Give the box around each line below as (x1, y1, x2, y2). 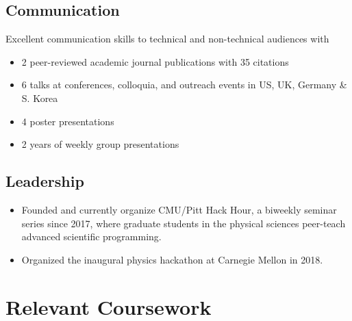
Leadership (5, 170, 84, 192)
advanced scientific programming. (21, 229, 162, 244)
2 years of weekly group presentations (21, 137, 179, 151)
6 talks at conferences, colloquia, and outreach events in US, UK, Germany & (21, 77, 347, 92)
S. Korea (21, 90, 58, 105)
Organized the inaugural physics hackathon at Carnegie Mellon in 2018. (21, 252, 323, 266)
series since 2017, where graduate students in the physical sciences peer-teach (21, 216, 346, 230)
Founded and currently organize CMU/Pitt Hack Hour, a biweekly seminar (21, 202, 337, 216)
